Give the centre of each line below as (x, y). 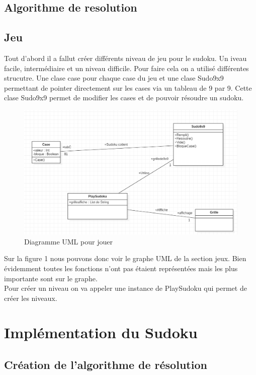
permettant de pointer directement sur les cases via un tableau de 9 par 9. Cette (128, 87)
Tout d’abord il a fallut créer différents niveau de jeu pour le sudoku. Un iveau (125, 58)
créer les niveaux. (31, 298)
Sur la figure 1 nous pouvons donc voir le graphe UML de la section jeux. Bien (125, 258)
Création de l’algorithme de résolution (106, 365)
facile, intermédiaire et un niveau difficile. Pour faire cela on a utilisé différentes (126, 68)
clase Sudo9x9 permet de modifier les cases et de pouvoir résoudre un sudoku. (124, 98)
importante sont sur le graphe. (51, 278)
